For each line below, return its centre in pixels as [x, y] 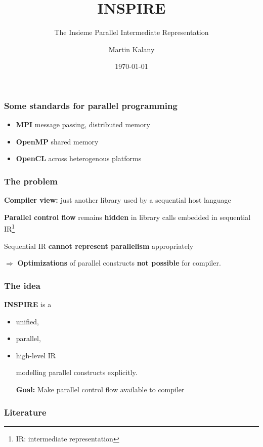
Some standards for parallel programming [91, 105]
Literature [25, 412]
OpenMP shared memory [57, 141]
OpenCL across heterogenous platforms [79, 158]
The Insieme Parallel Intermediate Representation [131, 32]
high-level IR [36, 355]
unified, [27, 321]
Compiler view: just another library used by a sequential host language [118, 200]
